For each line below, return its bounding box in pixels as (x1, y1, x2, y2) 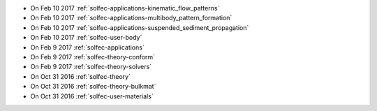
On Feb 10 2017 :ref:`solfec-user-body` (30, 34, 142, 42)
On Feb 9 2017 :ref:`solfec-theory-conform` (30, 52, 156, 61)
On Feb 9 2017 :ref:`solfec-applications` (30, 43, 145, 52)
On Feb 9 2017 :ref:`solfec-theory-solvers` (30, 63, 152, 71)
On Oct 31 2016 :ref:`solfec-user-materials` (30, 91, 154, 101)
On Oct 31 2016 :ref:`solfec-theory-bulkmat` (30, 82, 156, 91)
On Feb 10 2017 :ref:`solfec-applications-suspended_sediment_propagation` (30, 23, 249, 31)
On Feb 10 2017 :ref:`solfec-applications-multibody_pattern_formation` (30, 14, 232, 22)
